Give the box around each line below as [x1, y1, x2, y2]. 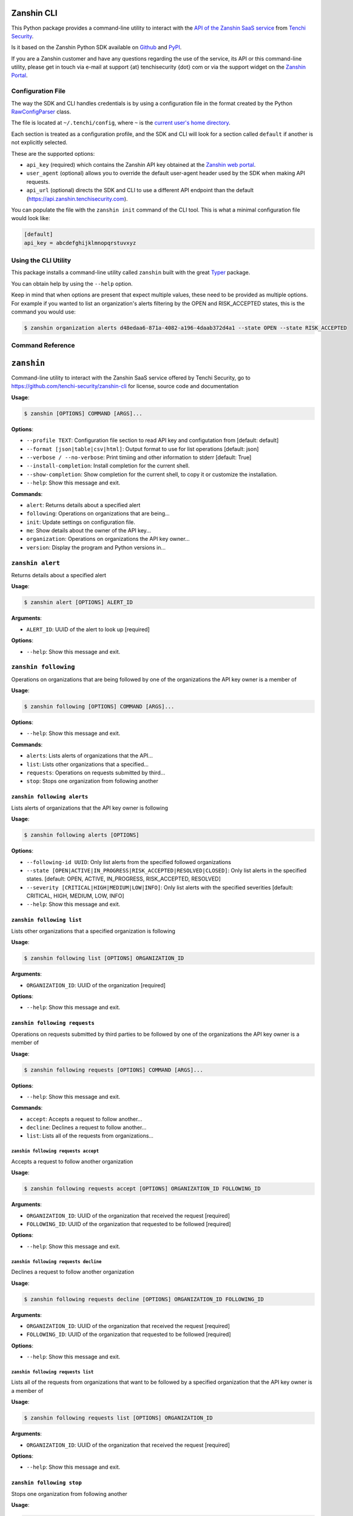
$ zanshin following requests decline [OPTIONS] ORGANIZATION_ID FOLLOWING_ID [24, 1295, 264, 1303]
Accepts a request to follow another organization [11, 1158, 133, 1165]
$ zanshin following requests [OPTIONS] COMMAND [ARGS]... [24, 1066, 203, 1073]
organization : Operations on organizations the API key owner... [26, 535, 190, 543]
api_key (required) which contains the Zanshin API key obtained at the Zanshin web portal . [26, 161, 256, 168]
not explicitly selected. [11, 139, 68, 146]
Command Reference [11, 341, 75, 350]
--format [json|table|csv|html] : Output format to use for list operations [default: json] [26, 445, 259, 452]
